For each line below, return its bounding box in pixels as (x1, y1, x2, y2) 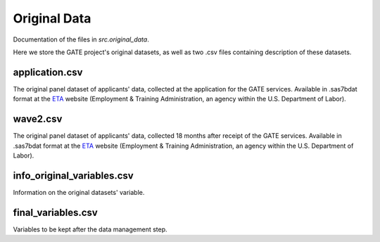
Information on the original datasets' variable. (13, 188, 145, 196)
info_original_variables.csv (13, 170, 134, 181)
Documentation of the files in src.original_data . (13, 35, 149, 44)
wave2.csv (13, 113, 63, 125)
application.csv (13, 66, 83, 78)
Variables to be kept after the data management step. (13, 225, 168, 234)
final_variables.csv (13, 206, 98, 218)
